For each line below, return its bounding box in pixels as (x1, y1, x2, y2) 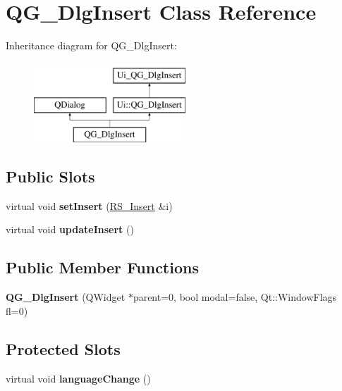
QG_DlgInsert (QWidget (6, 290, 126, 304)
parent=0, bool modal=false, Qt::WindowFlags (133, 290, 337, 304)
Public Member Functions (6, 256, 199, 278)
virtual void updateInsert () (6, 222, 134, 237)
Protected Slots (6, 337, 121, 359)
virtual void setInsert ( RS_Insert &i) (6, 198, 173, 213)
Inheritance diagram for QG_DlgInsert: (6, 38, 177, 53)
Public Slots (6, 166, 95, 187)
